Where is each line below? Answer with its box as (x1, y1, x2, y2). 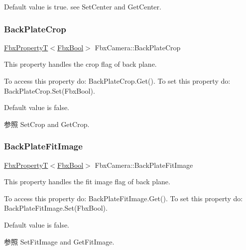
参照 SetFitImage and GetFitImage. (4, 236, 115, 247)
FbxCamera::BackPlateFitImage (95, 159, 193, 170)
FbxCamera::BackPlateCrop (95, 42, 181, 52)
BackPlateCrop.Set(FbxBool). (4, 85, 95, 96)
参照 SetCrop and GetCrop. (4, 119, 90, 129)
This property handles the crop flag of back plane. (4, 59, 157, 69)
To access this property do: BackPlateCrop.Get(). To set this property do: (4, 76, 231, 86)
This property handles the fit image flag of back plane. (4, 176, 170, 187)
